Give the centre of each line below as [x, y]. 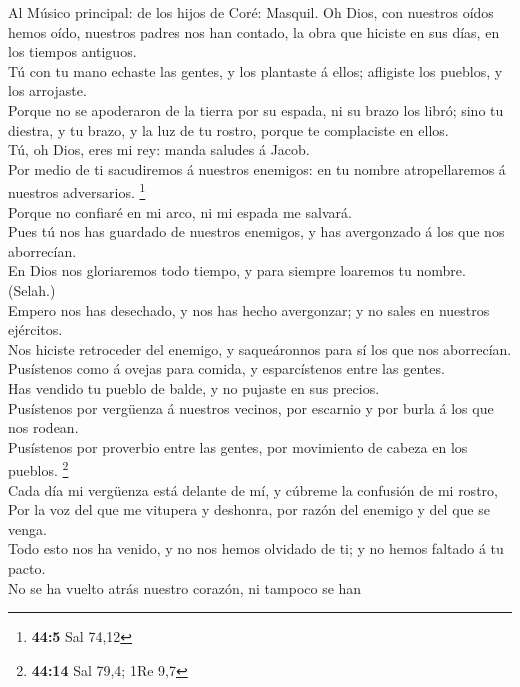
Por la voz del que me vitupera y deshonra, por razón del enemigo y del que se [249, 509]
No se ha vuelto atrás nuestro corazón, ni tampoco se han [185, 587]
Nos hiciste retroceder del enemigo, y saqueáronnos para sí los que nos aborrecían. [260, 348]
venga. [27, 528]
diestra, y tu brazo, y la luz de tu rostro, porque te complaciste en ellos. [228, 129]
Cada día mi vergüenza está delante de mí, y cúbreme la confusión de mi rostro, [253, 489]
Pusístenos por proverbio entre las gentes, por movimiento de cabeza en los [238, 446]
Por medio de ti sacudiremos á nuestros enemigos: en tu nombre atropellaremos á [257, 168]
